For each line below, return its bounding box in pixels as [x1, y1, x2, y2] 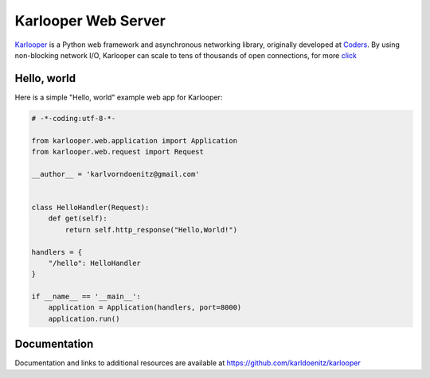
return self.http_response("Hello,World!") [64, 225, 238, 234]
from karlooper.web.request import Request [31, 147, 205, 156]
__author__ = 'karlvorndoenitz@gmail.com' [31, 170, 200, 178]
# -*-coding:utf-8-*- [31, 114, 116, 123]
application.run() [48, 314, 120, 323]
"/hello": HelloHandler [48, 259, 141, 267]
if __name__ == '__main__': [31, 292, 141, 302]
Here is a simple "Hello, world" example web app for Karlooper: [14, 92, 223, 102]
